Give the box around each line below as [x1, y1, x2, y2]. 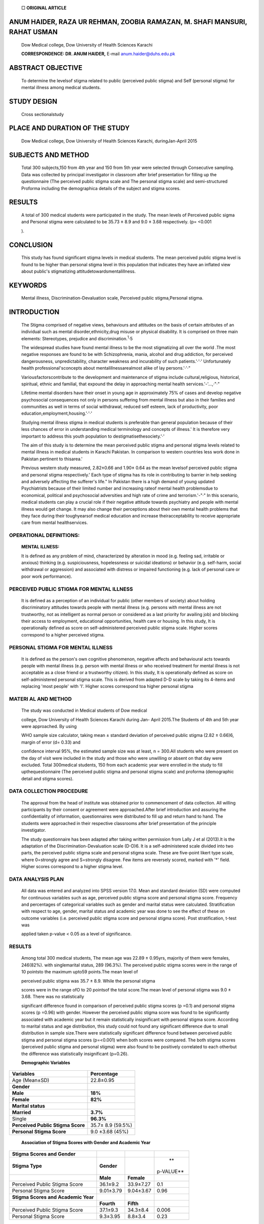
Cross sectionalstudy [21, 111, 64, 117]
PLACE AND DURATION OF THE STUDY [9, 124, 130, 132]
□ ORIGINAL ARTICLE [21, 5, 67, 11]
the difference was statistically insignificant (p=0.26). [21, 1051, 129, 1057]
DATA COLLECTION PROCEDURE [9, 788, 88, 795]
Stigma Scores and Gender [12, 1151, 76, 1157]
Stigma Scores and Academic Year [12, 1194, 94, 1200]
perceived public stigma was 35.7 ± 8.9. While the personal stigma [21, 978, 155, 984]
